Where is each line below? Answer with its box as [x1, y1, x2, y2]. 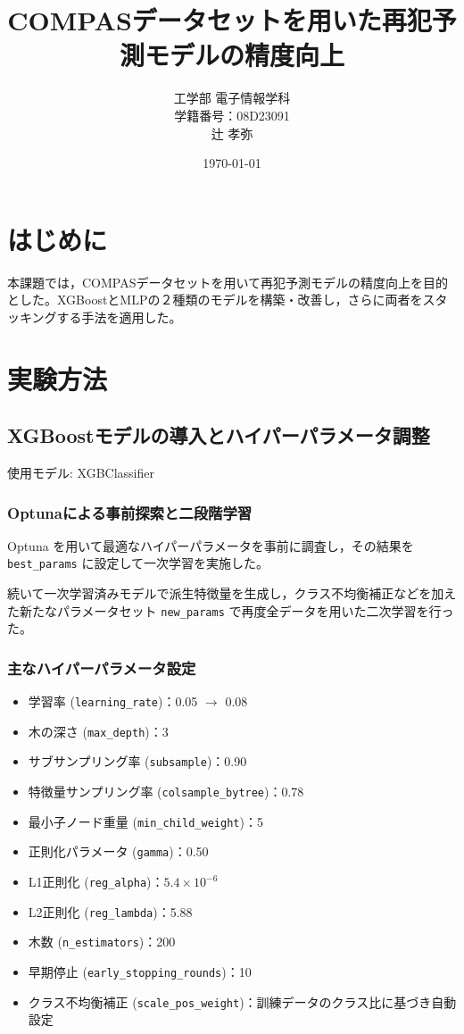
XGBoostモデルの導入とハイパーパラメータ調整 [7, 421, 430, 449]
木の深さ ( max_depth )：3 [28, 721, 169, 740]
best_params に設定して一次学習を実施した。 [7, 554, 269, 572]
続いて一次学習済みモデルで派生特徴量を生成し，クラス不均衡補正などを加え [7, 584, 457, 603]
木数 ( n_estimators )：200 [28, 932, 176, 951]
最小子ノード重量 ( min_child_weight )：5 [28, 812, 263, 830]
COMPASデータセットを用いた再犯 [7, 2, 432, 38]
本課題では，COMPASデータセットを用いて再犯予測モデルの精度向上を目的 [7, 272, 449, 291]
